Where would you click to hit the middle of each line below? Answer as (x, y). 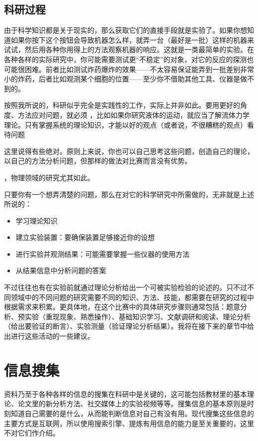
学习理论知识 (36, 220)
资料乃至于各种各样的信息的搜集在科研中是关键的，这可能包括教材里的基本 (126, 394)
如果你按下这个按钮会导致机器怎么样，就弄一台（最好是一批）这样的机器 (129, 39)
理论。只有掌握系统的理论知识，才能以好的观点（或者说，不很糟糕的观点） (126, 124)
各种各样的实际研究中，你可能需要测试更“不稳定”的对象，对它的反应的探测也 (129, 59)
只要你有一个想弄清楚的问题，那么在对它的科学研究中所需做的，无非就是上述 (129, 194)
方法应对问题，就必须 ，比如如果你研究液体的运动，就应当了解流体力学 (133, 114)
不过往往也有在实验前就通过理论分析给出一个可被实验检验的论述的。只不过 (126, 287)
